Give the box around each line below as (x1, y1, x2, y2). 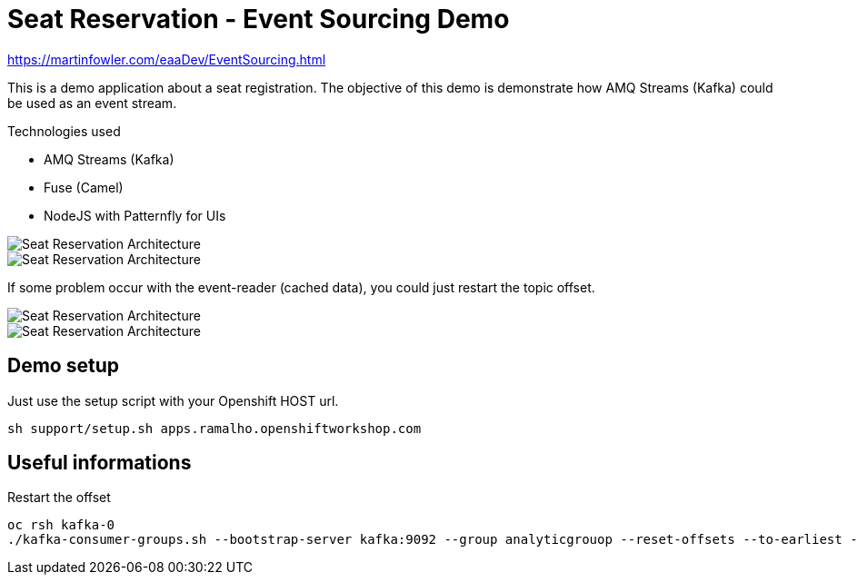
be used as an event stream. (7, 94, 177, 111)
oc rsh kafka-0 (7, 518, 115, 533)
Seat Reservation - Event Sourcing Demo (7, 4, 510, 35)
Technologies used (7, 123, 121, 139)
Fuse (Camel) (44, 179, 124, 195)
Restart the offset (7, 489, 111, 506)
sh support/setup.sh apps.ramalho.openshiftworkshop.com (7, 420, 422, 436)
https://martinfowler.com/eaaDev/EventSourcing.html (7, 51, 326, 67)
